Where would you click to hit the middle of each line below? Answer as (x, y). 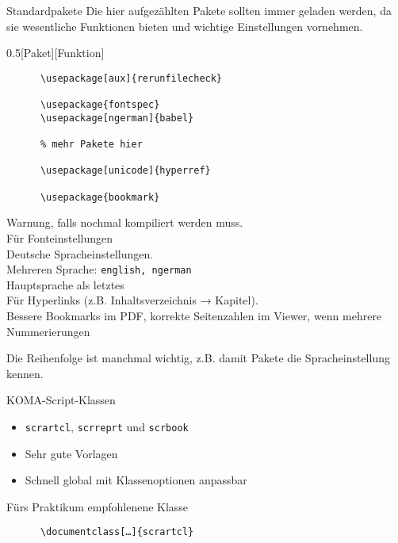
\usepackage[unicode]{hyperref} (125, 171)
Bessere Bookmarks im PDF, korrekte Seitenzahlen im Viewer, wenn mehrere (194, 315)
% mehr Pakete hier (91, 145)
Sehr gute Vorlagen (71, 453)
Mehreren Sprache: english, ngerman (99, 269)
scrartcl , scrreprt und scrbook (107, 426)
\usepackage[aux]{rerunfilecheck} (131, 78)
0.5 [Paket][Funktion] (55, 53)
